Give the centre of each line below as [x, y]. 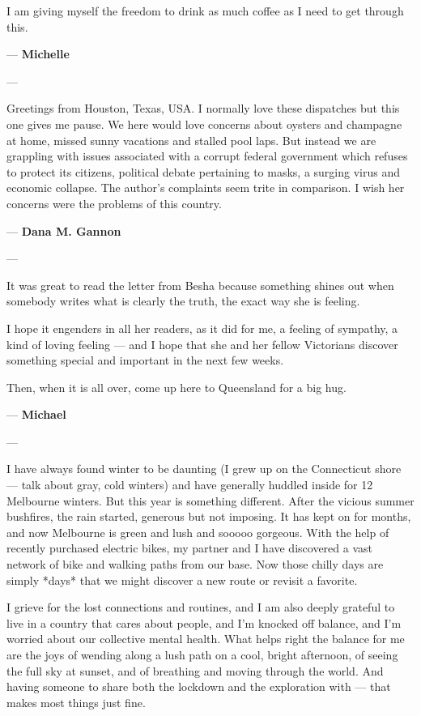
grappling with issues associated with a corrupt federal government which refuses [207, 156]
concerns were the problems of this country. [114, 203]
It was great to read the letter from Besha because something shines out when [200, 285]
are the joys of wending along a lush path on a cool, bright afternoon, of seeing [202, 654]
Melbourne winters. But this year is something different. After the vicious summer [210, 500]
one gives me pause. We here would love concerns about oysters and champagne [204, 124]
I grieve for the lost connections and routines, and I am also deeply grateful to [201, 607]
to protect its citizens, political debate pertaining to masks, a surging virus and [203, 171]
